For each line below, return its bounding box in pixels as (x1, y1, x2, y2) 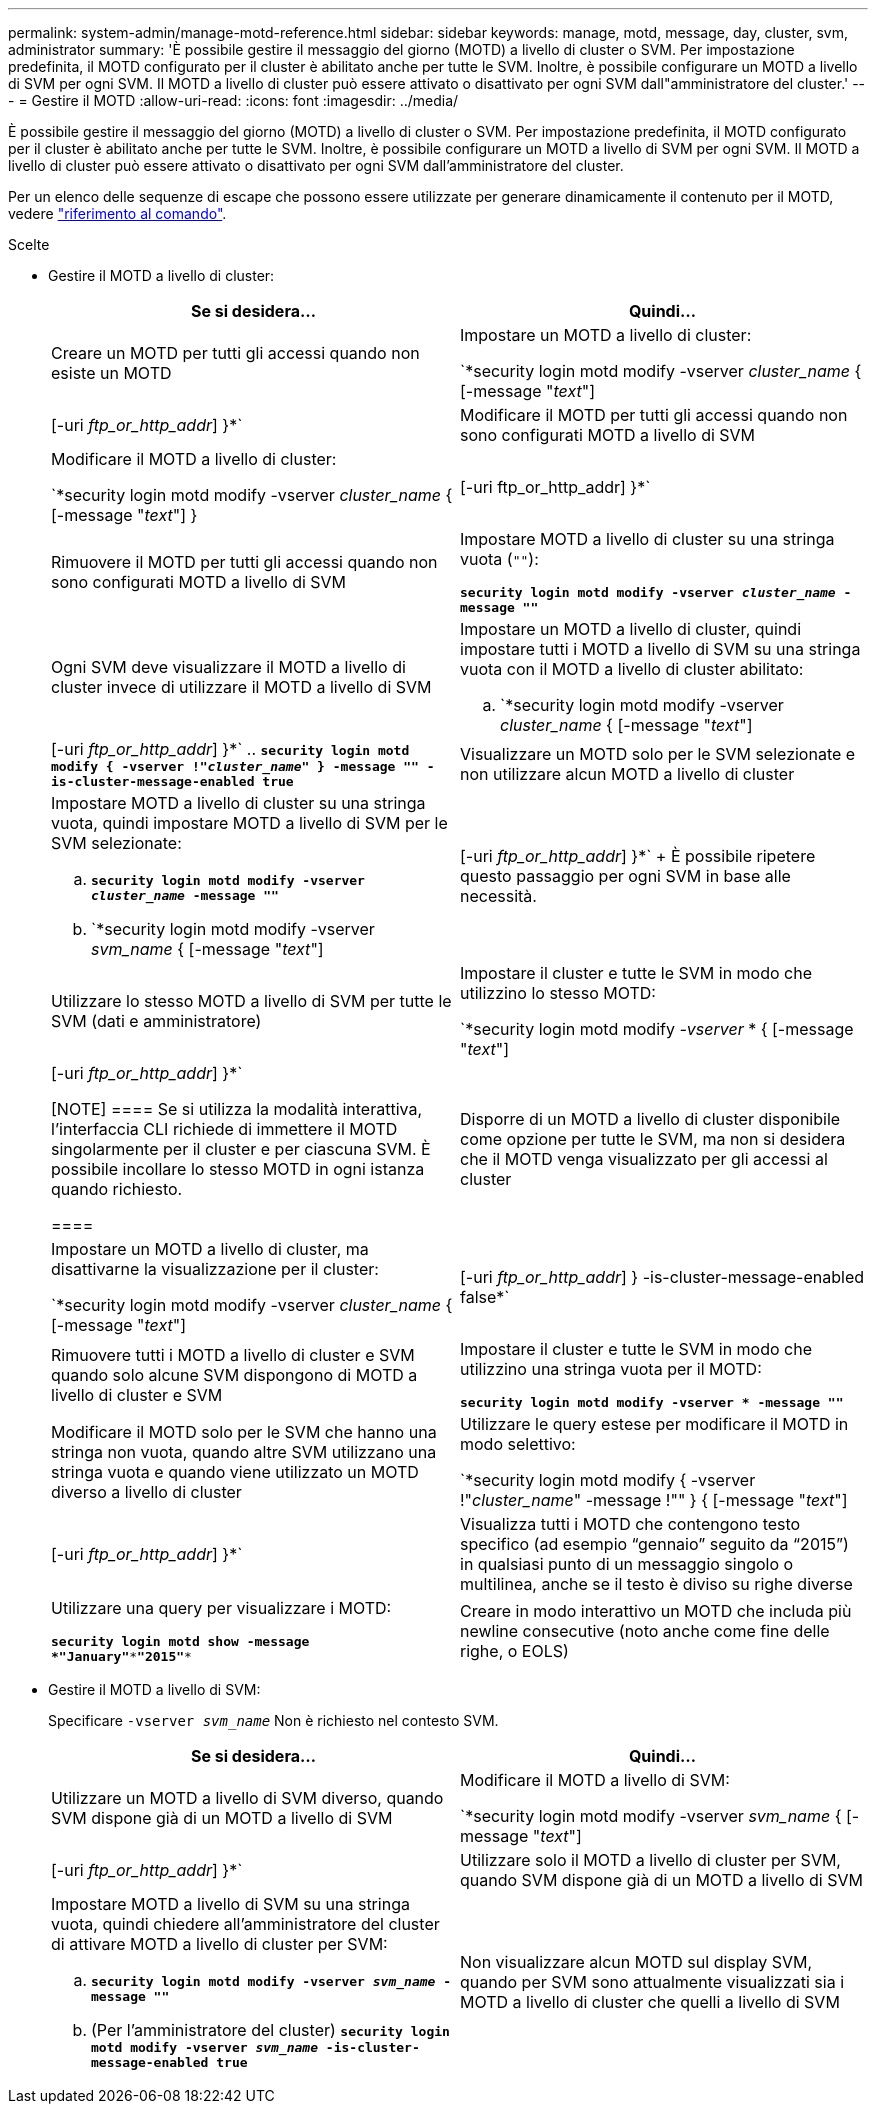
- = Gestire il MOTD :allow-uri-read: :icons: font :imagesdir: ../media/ (8, 92, 459, 109)
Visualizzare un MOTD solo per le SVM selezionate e (460, 744, 856, 764)
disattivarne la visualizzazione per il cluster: (51, 1259, 379, 1279)
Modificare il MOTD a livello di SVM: (460, 1770, 730, 1790)
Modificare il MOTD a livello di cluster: (51, 449, 337, 469)
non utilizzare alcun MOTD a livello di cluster (460, 764, 795, 784)
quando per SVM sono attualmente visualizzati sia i (460, 1972, 845, 1992)
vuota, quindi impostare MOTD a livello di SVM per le (51, 813, 448, 833)
